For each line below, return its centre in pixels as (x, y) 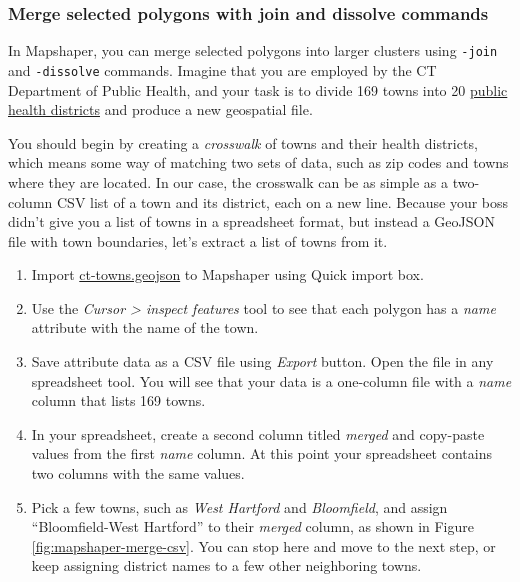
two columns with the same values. (138, 473)
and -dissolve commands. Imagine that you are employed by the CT (222, 69)
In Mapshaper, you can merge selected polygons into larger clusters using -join (253, 50)
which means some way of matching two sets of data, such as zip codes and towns (258, 162)
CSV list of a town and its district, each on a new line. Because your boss (282, 201)
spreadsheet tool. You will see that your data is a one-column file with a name (271, 380)
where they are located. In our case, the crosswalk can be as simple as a (228, 181)
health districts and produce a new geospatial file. (160, 109)
